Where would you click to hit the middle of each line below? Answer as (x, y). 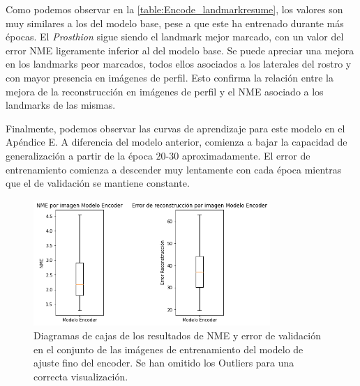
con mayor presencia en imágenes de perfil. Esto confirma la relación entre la (170, 77)
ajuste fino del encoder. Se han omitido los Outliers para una (164, 363)
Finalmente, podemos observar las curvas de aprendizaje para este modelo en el (175, 128)
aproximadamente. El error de (246, 155)
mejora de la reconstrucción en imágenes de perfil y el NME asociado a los (165, 91)
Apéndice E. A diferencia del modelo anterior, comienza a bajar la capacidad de (177, 142)
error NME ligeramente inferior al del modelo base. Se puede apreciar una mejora (180, 50)
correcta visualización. (81, 376)
